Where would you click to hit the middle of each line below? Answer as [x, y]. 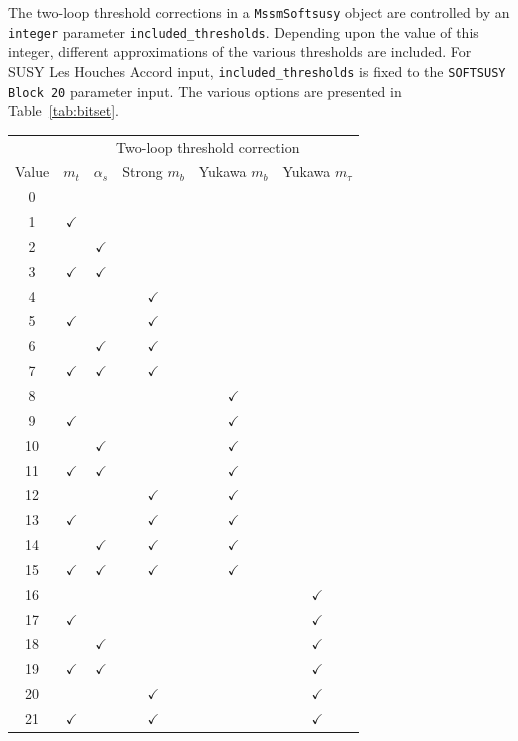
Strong [142, 171]
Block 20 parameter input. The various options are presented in [205, 90]
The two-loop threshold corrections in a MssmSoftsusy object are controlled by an [259, 12]
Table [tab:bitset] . [63, 110]
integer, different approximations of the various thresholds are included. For [240, 51]
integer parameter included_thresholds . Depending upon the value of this [243, 31]
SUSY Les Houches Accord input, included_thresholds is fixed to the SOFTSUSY [257, 70]
